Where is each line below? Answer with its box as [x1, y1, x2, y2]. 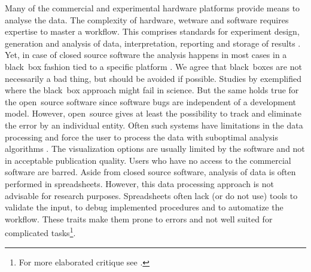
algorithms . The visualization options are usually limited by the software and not [5, 142, 305, 155]
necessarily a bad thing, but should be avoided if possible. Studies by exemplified [5, 72, 301, 84]
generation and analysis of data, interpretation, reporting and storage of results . [5, 36, 301, 49]
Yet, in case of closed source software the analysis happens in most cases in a [5, 48, 287, 61]
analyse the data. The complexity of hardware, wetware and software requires [5, 13, 289, 26]
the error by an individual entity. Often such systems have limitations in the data [5, 118, 303, 131]
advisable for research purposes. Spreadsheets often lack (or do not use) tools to [5, 189, 298, 201]
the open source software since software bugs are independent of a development [5, 95, 297, 108]
